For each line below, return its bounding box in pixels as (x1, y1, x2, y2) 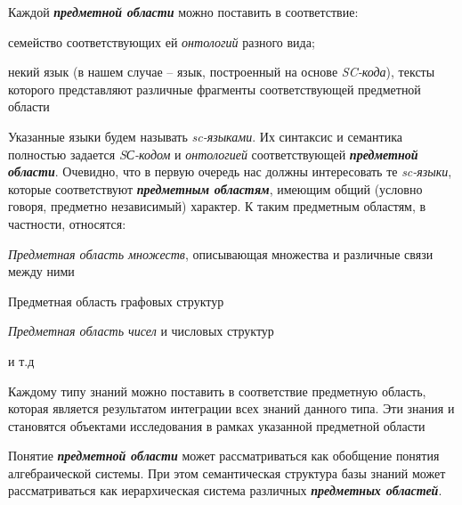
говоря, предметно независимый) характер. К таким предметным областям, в (8, 197, 426, 216)
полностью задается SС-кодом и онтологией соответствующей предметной (8, 144, 418, 163)
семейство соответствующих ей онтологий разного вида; (8, 32, 315, 51)
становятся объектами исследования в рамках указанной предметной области (8, 416, 426, 435)
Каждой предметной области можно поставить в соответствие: (8, 3, 359, 20)
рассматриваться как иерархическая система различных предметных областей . (8, 481, 442, 500)
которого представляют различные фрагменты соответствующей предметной (8, 79, 421, 98)
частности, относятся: (8, 214, 126, 232)
